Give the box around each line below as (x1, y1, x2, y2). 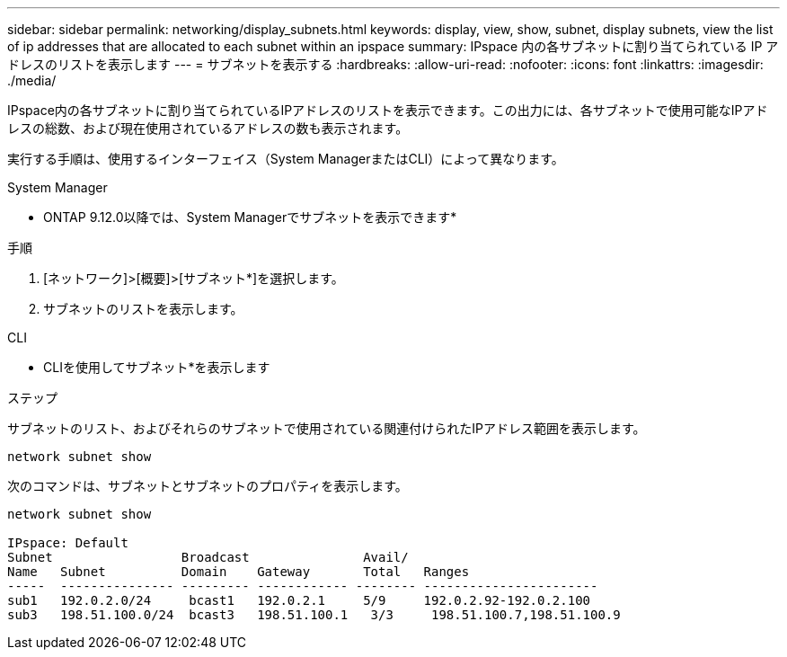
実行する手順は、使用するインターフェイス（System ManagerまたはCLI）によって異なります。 (7, 151, 564, 166)
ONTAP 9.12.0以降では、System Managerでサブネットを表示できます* (43, 209, 457, 225)
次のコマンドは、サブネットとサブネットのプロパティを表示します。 (7, 478, 408, 493)
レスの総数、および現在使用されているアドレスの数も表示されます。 (7, 120, 409, 136)
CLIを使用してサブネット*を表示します (43, 360, 270, 375)
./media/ (7, 73, 57, 88)
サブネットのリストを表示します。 (43, 301, 243, 316)
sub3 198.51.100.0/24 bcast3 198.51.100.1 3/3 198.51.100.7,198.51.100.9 (7, 608, 621, 622)
